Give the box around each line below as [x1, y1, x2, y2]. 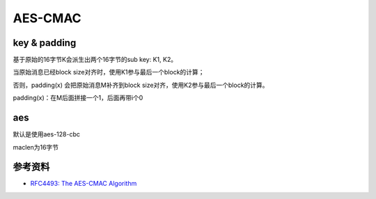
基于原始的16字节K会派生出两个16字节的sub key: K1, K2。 [13, 56, 178, 64]
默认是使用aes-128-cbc [13, 130, 80, 138]
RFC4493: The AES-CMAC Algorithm [30, 180, 137, 188]
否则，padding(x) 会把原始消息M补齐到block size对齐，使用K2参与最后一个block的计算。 [13, 81, 269, 89]
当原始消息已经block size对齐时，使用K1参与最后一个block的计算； [13, 68, 205, 77]
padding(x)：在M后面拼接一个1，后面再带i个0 [13, 94, 143, 102]
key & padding [13, 37, 77, 49]
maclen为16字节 [13, 143, 59, 151]
